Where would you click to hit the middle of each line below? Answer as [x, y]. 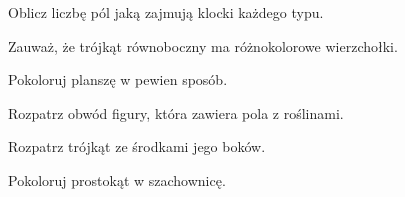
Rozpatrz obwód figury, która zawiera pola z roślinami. [176, 112]
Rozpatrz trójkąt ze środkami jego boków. [137, 146]
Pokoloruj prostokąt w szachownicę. [117, 179]
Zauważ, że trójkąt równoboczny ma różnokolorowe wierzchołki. [203, 45]
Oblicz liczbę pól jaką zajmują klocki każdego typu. [166, 12]
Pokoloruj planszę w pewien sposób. [118, 79]
